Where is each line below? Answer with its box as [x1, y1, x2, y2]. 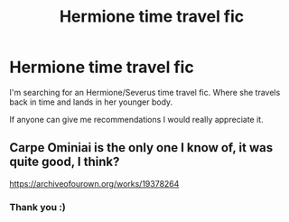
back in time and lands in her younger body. [9, 97, 173, 107]
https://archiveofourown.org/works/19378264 [9, 178, 180, 189]
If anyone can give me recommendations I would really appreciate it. [9, 114, 264, 125]
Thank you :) [9, 200, 66, 213]
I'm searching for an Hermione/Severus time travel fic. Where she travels [9, 87, 281, 97]
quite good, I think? [9, 154, 120, 170]
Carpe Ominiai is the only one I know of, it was [9, 140, 274, 155]
